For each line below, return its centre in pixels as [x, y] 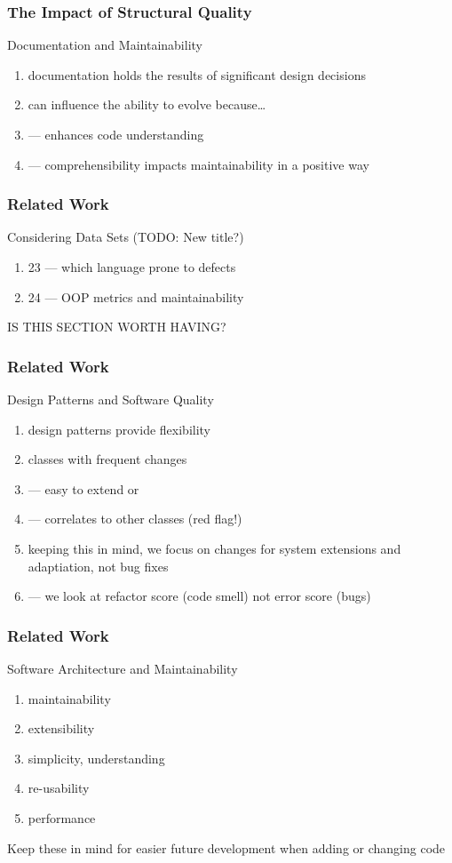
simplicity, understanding [96, 758]
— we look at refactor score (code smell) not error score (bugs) [199, 596]
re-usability [59, 788]
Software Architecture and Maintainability [123, 668]
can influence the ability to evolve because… [147, 104]
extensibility [61, 728]
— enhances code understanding [116, 134]
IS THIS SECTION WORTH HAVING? [117, 327]
